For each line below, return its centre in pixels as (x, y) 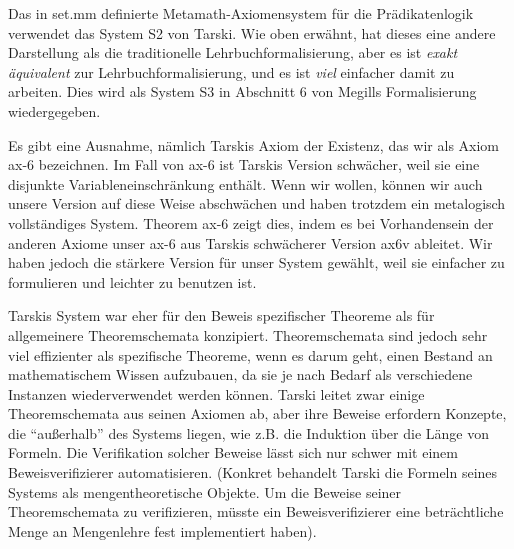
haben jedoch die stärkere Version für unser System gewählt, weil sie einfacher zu (256, 262)
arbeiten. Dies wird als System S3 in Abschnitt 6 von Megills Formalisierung (242, 91)
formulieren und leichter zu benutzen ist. (132, 281)
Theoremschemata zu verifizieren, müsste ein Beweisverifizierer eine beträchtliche (256, 511)
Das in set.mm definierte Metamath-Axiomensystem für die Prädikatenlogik (241, 13)
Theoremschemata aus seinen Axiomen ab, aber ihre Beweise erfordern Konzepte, (257, 413)
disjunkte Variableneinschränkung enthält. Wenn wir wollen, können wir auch (245, 183)
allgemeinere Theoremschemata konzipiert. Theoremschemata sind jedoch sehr (248, 334)
